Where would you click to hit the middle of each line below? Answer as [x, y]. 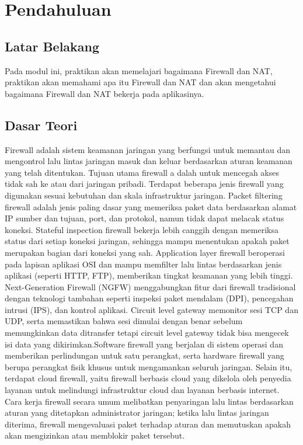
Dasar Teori [41, 125]
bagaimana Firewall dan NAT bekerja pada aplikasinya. [105, 93]
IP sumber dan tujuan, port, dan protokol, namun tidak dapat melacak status [144, 218]
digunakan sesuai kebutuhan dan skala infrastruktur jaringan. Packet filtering [144, 195]
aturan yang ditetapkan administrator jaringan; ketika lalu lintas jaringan [137, 413]
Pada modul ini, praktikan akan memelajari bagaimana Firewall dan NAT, [139, 70]
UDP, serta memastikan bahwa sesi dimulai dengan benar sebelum [124, 321]
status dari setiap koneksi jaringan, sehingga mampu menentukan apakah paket [147, 241]
